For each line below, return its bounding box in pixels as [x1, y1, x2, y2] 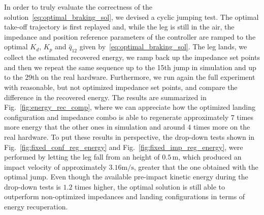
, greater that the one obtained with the [134, 161, 258, 172]
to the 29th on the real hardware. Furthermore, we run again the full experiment [4, 72, 255, 82]
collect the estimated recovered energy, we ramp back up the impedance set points [4, 52, 260, 63]
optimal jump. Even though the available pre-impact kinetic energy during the [4, 171, 248, 182]
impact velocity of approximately [4, 161, 107, 172]
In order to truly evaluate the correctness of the [4, 2, 152, 12]
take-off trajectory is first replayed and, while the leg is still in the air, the [4, 21, 235, 32]
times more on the [193, 121, 250, 132]
